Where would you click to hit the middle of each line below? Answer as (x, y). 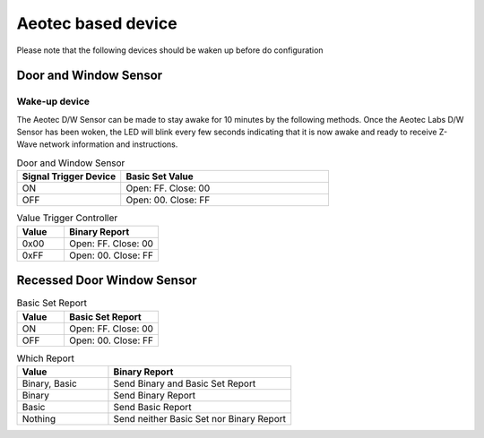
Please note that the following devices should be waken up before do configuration (170, 50)
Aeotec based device (97, 23)
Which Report (46, 358)
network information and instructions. (108, 144)
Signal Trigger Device (69, 176)
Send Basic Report (152, 407)
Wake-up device (53, 101)
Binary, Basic (50, 383)
